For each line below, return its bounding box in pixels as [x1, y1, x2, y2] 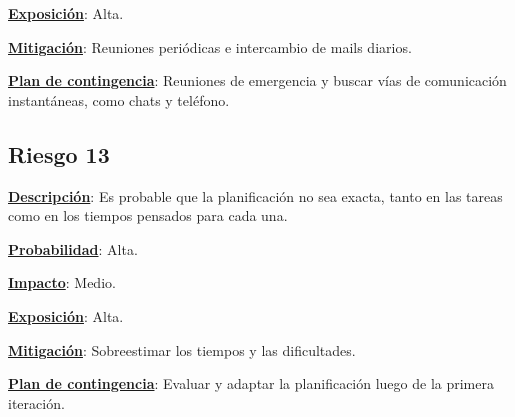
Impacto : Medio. [8, 272, 116, 293]
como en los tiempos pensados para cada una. [8, 205, 288, 226]
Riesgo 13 [8, 138, 110, 169]
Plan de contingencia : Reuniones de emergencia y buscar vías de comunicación [8, 70, 507, 91]
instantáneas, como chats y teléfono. [8, 89, 230, 110]
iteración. [8, 392, 65, 413]
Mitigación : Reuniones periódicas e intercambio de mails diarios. [8, 36, 412, 57]
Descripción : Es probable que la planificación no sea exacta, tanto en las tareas [8, 185, 503, 206]
